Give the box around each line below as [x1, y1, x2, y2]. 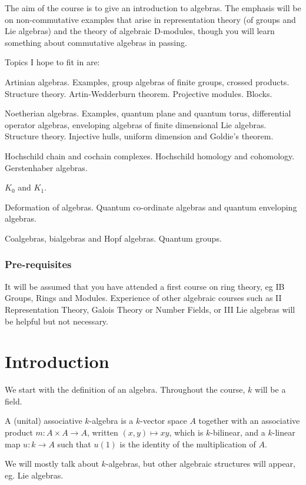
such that [57, 437, 91, 450]
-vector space [140, 414, 187, 427]
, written [87, 426, 118, 438]
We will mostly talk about [5, 457, 99, 470]
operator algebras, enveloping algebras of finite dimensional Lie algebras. [5, 118, 267, 131]
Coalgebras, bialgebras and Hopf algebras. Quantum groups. [5, 232, 222, 244]
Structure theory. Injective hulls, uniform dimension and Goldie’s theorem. [5, 130, 274, 142]
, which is [169, 426, 204, 438]
